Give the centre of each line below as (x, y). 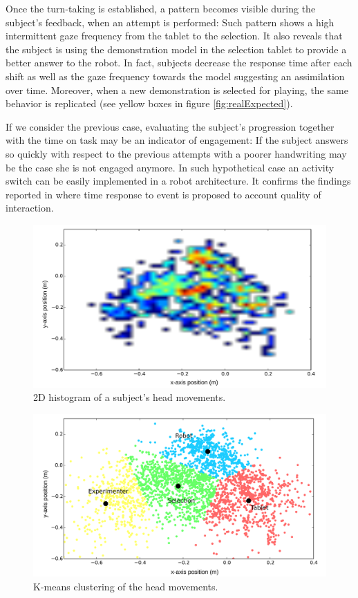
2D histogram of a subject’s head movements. (130, 397)
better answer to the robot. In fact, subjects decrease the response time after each (179, 63)
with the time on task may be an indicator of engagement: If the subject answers (177, 140)
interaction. (30, 208)
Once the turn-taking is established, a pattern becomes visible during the (161, 8)
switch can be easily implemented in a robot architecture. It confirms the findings (178, 181)
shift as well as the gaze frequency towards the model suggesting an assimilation (175, 76)
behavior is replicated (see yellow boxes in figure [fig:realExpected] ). (149, 103)
